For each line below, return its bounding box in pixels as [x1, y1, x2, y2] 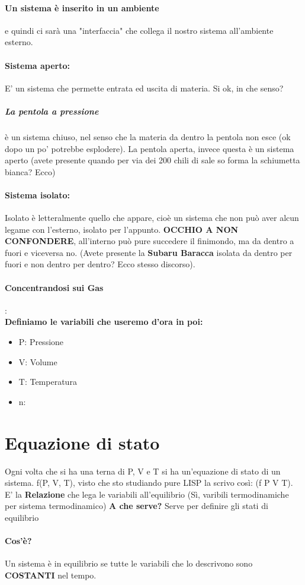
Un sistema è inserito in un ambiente [5, 1, 159, 14]
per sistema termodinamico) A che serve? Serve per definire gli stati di [5, 499, 268, 512]
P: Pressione [18, 336, 64, 348]
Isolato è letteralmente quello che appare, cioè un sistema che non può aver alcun [5, 211, 299, 224]
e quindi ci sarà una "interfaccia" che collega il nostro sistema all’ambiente [5, 24, 274, 36]
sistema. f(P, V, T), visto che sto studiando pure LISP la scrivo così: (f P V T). [5, 476, 293, 489]
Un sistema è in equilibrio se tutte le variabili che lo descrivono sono [5, 557, 253, 570]
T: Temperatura [18, 375, 77, 388]
